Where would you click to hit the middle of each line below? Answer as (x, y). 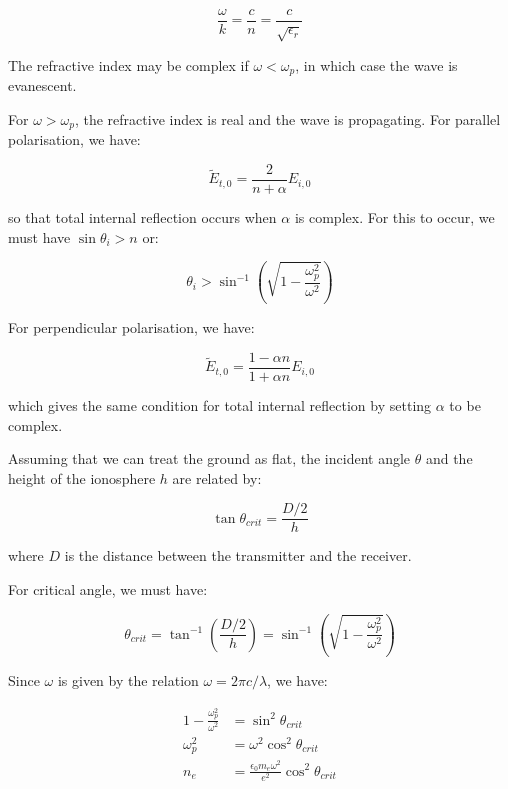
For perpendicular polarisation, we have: (131, 327)
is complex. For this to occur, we (394, 216)
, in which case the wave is (376, 64)
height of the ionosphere (82, 477)
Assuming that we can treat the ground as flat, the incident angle (209, 458)
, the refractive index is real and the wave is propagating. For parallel (287, 118)
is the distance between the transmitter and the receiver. (238, 555)
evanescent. (42, 85)
